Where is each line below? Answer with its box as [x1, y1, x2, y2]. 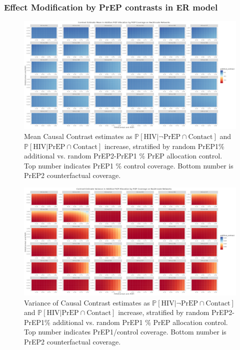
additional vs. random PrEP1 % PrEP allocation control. [52, 316, 228, 327]
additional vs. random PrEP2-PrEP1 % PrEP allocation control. [24, 150, 222, 161]
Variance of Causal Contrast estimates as [24, 297, 150, 307]
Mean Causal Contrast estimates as [24, 130, 132, 141]
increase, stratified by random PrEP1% [104, 140, 224, 151]
